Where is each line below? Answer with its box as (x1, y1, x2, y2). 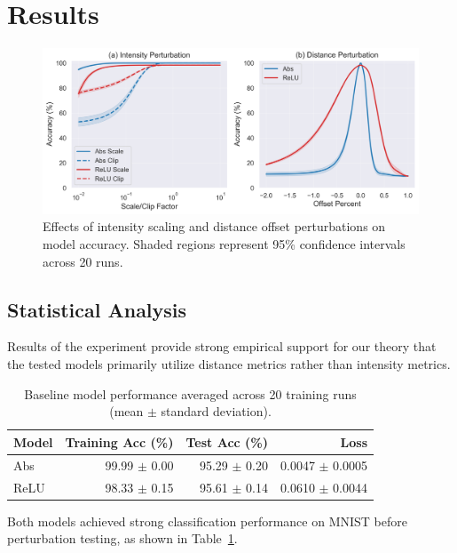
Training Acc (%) (65, 432, 174, 451)
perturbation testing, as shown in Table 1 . (7, 529, 238, 548)
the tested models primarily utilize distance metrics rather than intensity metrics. (7, 355, 451, 373)
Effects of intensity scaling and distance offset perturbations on (43, 217, 386, 236)
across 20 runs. (43, 252, 123, 270)
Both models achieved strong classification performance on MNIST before (7, 511, 407, 530)
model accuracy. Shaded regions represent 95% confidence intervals (43, 235, 406, 253)
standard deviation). (161, 402, 272, 421)
